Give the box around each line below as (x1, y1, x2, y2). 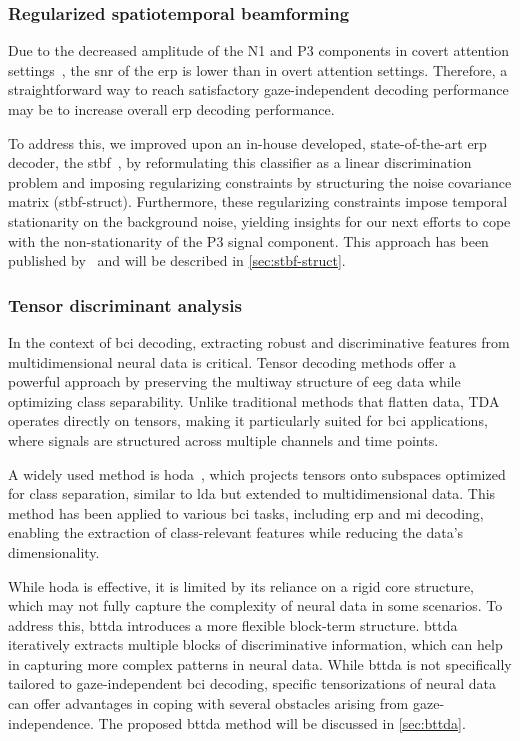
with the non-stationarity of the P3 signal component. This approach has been (8, 230, 489, 251)
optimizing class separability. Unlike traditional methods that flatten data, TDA (8, 390, 500, 411)
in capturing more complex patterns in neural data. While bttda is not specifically (8, 653, 512, 674)
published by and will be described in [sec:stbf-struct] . (8, 250, 346, 271)
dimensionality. (8, 541, 100, 562)
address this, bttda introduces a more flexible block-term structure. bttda (8, 614, 458, 635)
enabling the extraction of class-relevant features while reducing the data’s (8, 522, 464, 543)
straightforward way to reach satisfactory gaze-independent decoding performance (8, 79, 509, 100)
